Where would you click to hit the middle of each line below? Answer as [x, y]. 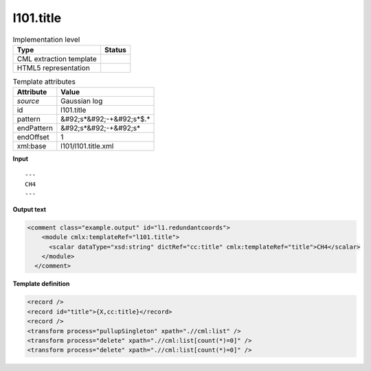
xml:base [32, 146]
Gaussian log [82, 101]
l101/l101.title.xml [87, 146]
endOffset [33, 137]
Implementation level [46, 39]
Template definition [41, 284]
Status [115, 49]
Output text [30, 209]
